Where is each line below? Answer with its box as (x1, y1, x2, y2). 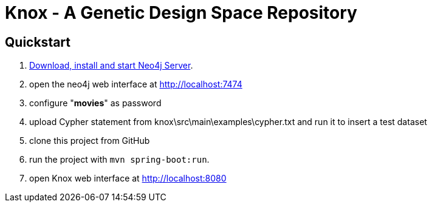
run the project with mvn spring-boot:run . (29, 154, 210, 165)
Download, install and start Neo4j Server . (29, 60, 193, 71)
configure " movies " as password (29, 98, 162, 109)
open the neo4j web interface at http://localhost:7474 (29, 79, 242, 90)
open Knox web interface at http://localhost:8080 (29, 173, 227, 184)
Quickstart (5, 34, 71, 50)
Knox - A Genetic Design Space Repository (5, 2, 357, 23)
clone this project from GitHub (29, 135, 150, 146)
